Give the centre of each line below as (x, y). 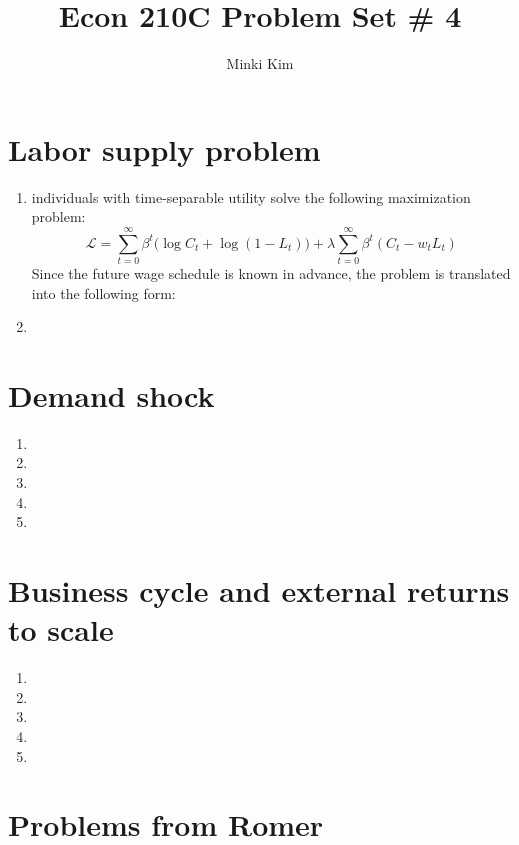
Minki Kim (260, 63)
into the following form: (103, 292)
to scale (61, 629)
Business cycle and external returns (259, 590)
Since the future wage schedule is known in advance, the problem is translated (271, 272)
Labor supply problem (164, 148)
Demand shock (111, 394)
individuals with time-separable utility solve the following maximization (251, 196)
